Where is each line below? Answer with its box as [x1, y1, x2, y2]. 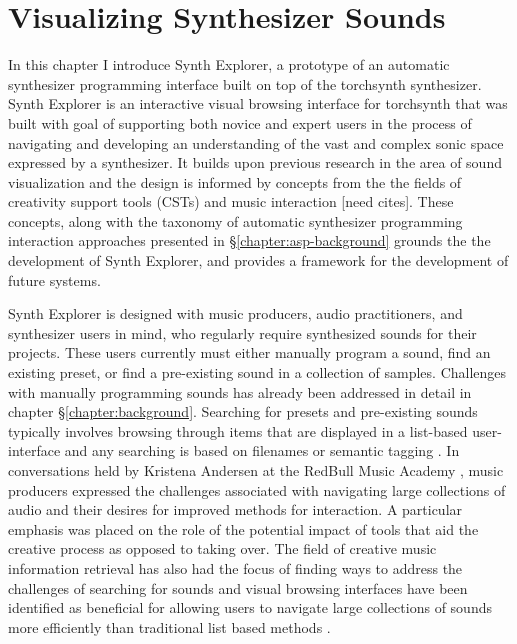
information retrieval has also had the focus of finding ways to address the [8, 557, 463, 578]
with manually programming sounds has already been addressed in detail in [8, 381, 472, 402]
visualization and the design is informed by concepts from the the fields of [8, 171, 462, 192]
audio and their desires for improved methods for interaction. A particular [8, 499, 463, 520]
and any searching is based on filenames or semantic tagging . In [64, 440, 460, 461]
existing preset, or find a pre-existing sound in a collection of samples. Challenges [8, 362, 507, 383]
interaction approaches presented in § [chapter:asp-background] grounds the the [8, 230, 491, 251]
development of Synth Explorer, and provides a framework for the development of [8, 250, 509, 271]
